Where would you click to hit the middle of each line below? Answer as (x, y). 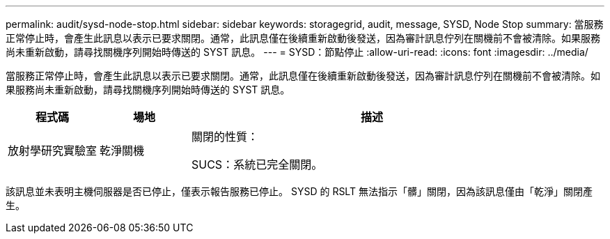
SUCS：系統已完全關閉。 (257, 164)
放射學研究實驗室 (53, 151)
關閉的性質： (225, 137)
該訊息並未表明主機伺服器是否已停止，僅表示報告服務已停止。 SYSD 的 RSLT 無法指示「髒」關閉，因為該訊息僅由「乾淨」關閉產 (299, 191)
